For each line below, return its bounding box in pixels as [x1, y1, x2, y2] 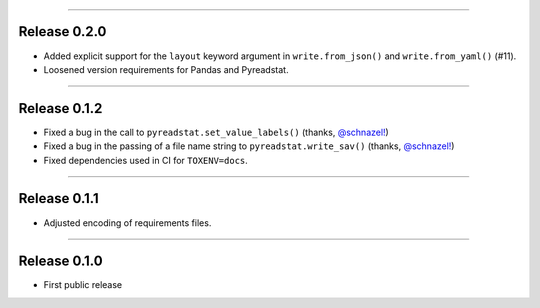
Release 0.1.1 [18, 190, 99, 207]
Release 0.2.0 [18, 23, 107, 40]
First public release [43, 279, 123, 291]
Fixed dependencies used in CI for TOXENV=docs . [43, 154, 249, 166]
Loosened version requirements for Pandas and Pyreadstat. [43, 63, 289, 75]
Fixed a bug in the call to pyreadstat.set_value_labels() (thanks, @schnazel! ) [43, 126, 389, 138]
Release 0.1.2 [18, 100, 103, 117]
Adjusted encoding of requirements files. [43, 216, 212, 229]
